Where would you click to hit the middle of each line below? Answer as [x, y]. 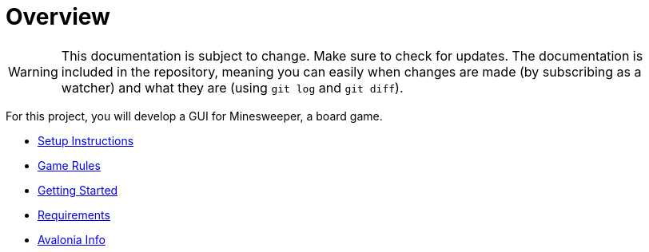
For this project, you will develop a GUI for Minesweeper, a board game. [194, 116]
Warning [33, 71]
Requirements [74, 215]
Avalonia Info [72, 239]
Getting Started [78, 190]
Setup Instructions [86, 140]
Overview [58, 17]
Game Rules [69, 165]
